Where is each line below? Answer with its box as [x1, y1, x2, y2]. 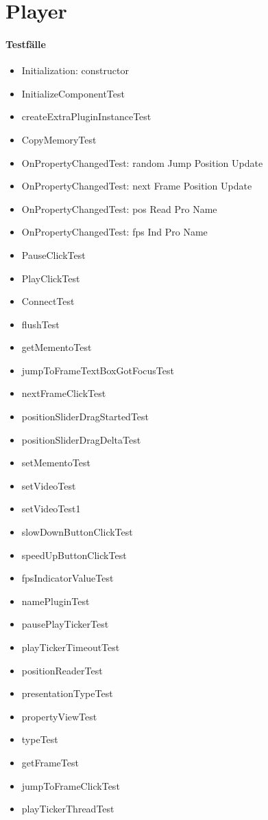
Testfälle [5, 36, 46, 51]
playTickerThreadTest [21, 801, 114, 816]
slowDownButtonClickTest [21, 525, 133, 539]
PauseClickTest [21, 247, 86, 262]
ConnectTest [21, 294, 75, 308]
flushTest [21, 317, 60, 331]
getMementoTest [21, 340, 92, 354]
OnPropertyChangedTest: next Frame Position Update [21, 179, 252, 193]
